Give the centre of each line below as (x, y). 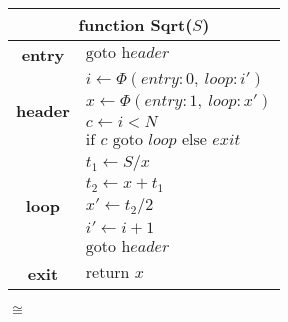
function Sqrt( (135, 24)
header (43, 110)
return (107, 273)
